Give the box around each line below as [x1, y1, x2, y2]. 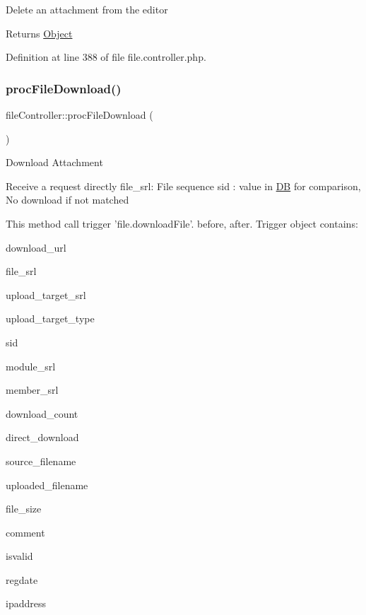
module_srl [6, 358, 56, 373]
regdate [6, 572, 38, 587]
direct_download [6, 430, 79, 445]
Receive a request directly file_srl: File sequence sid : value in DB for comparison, [6, 178, 361, 193]
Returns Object [6, 25, 73, 40]
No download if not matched [6, 192, 129, 207]
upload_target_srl [6, 287, 86, 302]
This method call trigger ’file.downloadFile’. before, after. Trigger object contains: [6, 216, 358, 230]
